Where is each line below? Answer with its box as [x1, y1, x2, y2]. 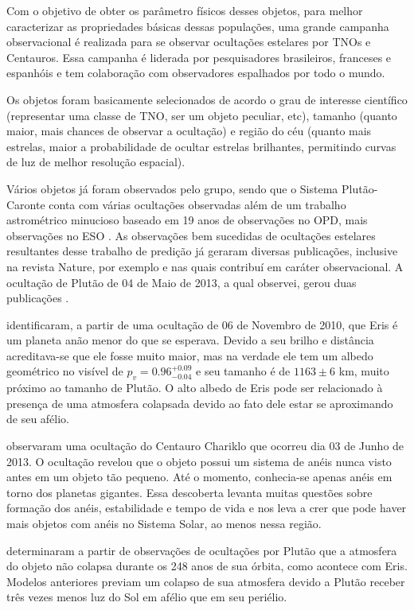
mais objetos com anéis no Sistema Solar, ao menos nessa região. [6, 515, 322, 532]
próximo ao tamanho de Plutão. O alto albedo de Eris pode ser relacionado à [6, 379, 383, 396]
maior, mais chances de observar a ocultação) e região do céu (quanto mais [6, 122, 372, 139]
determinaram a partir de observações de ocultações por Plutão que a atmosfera [6, 542, 397, 558]
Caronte [6, 196, 45, 212]
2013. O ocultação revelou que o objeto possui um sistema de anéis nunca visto [6, 453, 392, 469]
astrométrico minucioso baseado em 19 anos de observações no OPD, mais [6, 212, 368, 228]
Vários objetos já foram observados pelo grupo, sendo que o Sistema [6, 180, 338, 196]
